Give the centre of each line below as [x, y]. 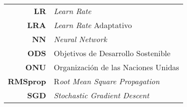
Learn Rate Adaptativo [93, 25]
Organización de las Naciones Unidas [116, 67]
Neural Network [80, 39]
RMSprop [27, 81]
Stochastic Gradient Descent [102, 95]
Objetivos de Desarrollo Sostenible [112, 53]
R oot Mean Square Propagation [107, 81]
